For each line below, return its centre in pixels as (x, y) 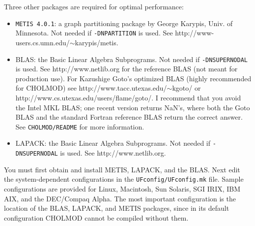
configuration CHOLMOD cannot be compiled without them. (96, 217)
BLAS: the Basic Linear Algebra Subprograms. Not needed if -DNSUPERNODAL (131, 59)
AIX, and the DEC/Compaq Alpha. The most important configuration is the (120, 198)
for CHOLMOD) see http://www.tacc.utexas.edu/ (91, 88)
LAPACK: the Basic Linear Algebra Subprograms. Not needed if (113, 143)
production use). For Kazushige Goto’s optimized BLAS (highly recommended (133, 78)
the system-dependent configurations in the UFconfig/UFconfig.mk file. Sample (124, 179)
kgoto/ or (186, 88)
